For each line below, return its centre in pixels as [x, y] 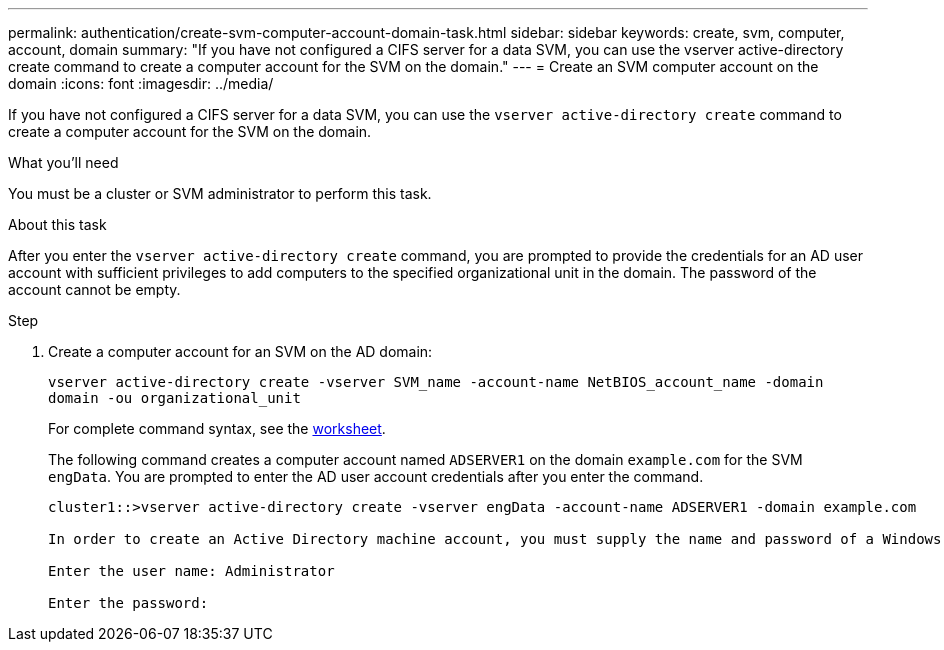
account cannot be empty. [94, 289]
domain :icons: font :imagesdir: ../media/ [141, 83]
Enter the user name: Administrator [191, 571]
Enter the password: [128, 603]
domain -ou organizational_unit [174, 398]
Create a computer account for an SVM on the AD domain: [240, 351]
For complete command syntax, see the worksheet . [217, 428]
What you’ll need [63, 162]
